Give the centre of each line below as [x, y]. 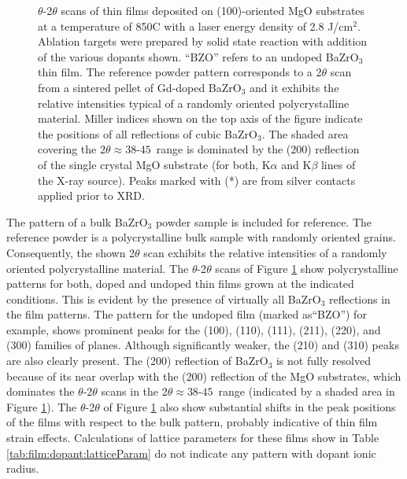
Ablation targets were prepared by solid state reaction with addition [203, 41]
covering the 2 [72, 149]
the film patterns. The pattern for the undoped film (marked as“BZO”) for [187, 314]
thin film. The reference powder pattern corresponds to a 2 [180, 72]
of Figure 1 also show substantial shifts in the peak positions [250, 406]
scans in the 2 [134, 391]
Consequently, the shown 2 [71, 252]
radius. [23, 468]
